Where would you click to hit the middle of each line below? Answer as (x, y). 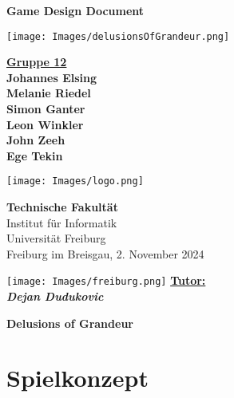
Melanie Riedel (49, 93)
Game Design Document (75, 10)
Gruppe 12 (37, 62)
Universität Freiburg (56, 238)
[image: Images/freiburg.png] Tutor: (106, 280)
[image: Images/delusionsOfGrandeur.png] (118, 36)
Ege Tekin (35, 155)
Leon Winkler (45, 124)
